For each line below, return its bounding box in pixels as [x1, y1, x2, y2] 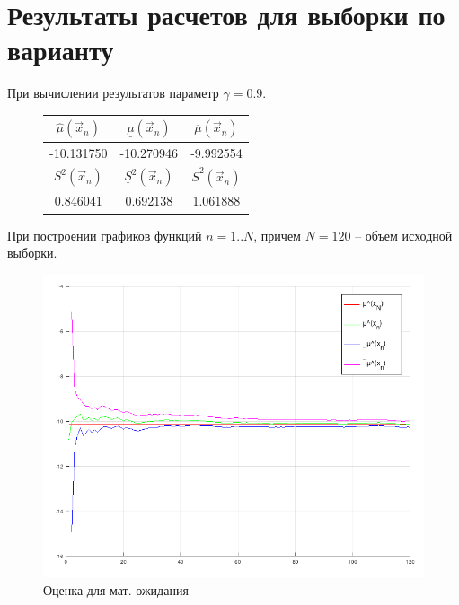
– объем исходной [355, 225, 453, 244]
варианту [7, 31, 114, 68]
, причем [253, 225, 301, 244]
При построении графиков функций [7, 225, 202, 244]
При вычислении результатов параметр [7, 83, 219, 102]
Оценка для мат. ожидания [43, 580, 189, 599]
